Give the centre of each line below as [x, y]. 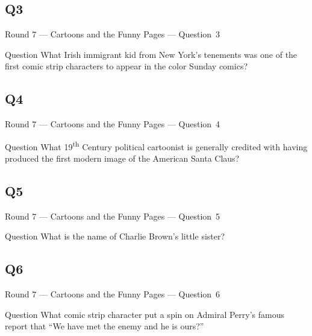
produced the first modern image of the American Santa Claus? [122, 158]
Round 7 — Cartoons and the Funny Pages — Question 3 [113, 34]
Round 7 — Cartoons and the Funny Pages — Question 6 [113, 294]
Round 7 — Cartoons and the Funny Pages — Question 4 [113, 124]
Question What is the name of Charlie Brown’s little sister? [115, 236]
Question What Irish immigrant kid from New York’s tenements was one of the [151, 54]
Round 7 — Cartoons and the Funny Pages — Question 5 [113, 216]
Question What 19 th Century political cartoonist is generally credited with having [156, 145]
